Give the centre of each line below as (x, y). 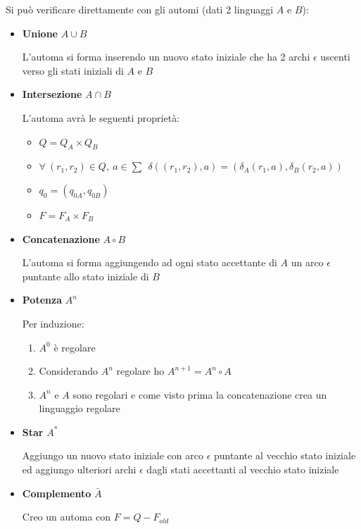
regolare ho (140, 371)
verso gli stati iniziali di (73, 70)
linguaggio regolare (80, 408)
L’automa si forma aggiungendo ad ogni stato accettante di (150, 262)
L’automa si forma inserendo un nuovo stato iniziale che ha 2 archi (166, 57)
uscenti (335, 57)
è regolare (75, 347)
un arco (307, 262)
